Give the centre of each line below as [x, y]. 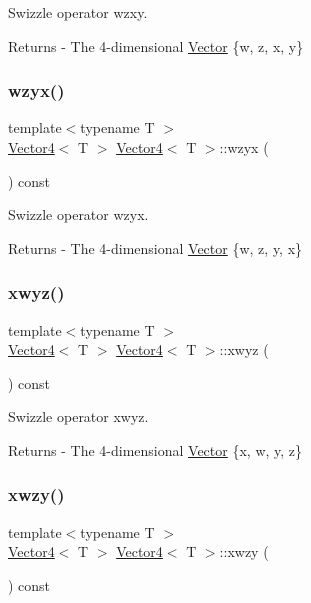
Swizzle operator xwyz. [78, 416]
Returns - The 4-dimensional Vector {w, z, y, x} [155, 247]
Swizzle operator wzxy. [78, 12]
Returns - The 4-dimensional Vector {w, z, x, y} [156, 45]
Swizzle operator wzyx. [78, 214]
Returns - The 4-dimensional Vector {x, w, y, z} [155, 449]
